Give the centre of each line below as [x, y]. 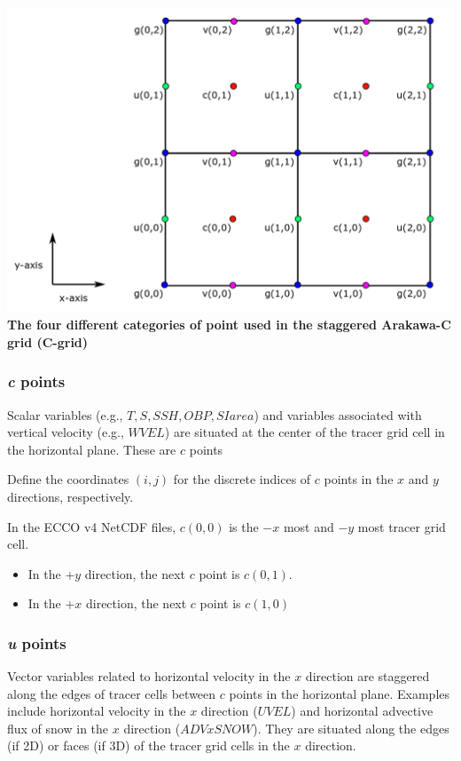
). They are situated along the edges [351, 728]
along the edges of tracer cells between [112, 693]
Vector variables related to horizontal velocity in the [149, 676]
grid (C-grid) [48, 341]
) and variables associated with [338, 414]
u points [37, 642]
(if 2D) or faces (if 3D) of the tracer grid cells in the [148, 745]
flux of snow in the [58, 728]
